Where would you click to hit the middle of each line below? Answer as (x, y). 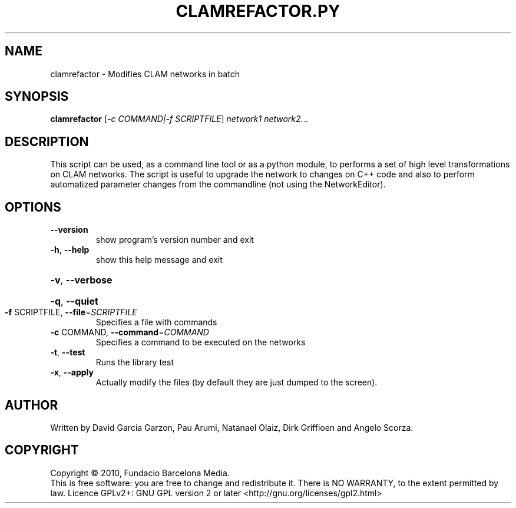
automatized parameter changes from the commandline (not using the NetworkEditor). (218, 184)
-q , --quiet (74, 301)
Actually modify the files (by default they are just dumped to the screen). (236, 382)
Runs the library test (135, 362)
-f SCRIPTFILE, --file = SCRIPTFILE (71, 312)
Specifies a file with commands (156, 322)
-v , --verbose (81, 280)
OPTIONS (33, 207)
